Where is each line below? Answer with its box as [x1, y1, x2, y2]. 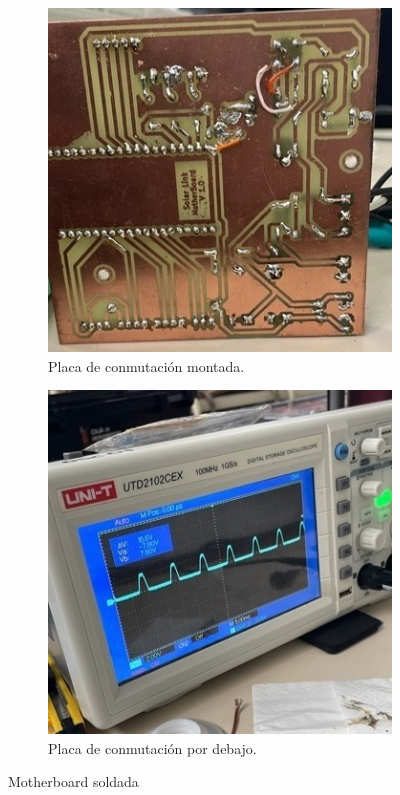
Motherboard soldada [8, 771, 139, 792]
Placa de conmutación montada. [48, 355, 245, 376]
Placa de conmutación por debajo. [48, 737, 257, 758]
